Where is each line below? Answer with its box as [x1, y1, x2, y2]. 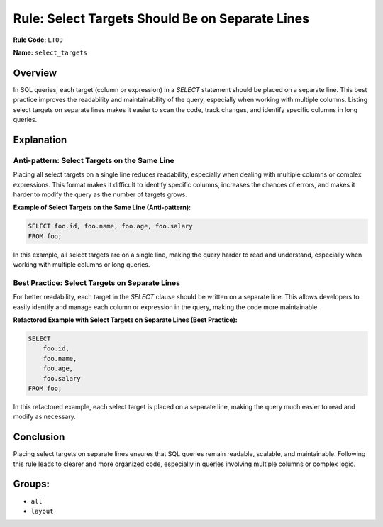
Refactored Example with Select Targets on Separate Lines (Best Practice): [13, 316, 238, 324]
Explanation [13, 133, 67, 145]
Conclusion [13, 431, 65, 443]
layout [30, 507, 54, 515]
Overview [13, 67, 57, 79]
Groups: [13, 478, 50, 490]
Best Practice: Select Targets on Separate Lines [13, 277, 181, 287]
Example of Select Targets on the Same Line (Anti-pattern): [13, 203, 191, 212]
